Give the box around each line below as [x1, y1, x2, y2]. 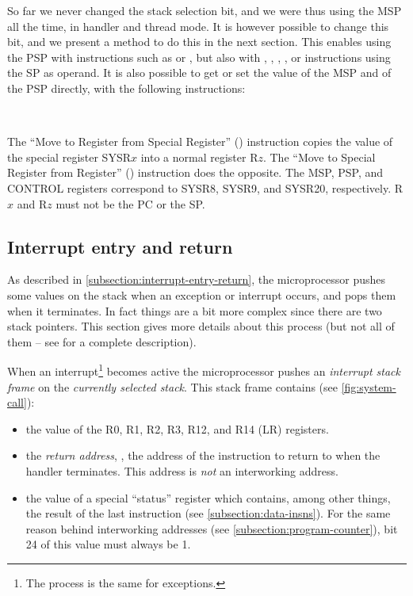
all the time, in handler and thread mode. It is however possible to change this [7, 17, 389, 34]
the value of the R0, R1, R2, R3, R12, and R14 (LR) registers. [25, 420, 329, 437]
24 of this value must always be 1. [25, 536, 191, 552]
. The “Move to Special [262, 148, 376, 165]
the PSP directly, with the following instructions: [7, 79, 246, 96]
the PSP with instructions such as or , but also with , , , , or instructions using [7, 48, 391, 65]
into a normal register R [140, 148, 258, 165]
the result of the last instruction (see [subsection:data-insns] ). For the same [25, 505, 391, 521]
